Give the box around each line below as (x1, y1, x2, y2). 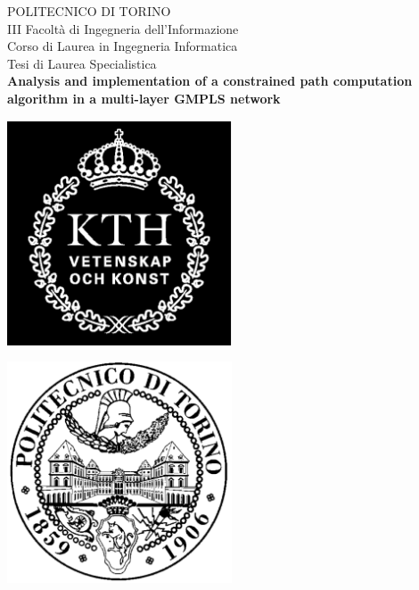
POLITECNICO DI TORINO (7, 2, 171, 20)
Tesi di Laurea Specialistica (7, 54, 157, 72)
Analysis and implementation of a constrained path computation (7, 71, 413, 90)
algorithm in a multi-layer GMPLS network (7, 88, 281, 107)
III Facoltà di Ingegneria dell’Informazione (7, 19, 239, 37)
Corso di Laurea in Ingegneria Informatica (7, 37, 238, 55)
